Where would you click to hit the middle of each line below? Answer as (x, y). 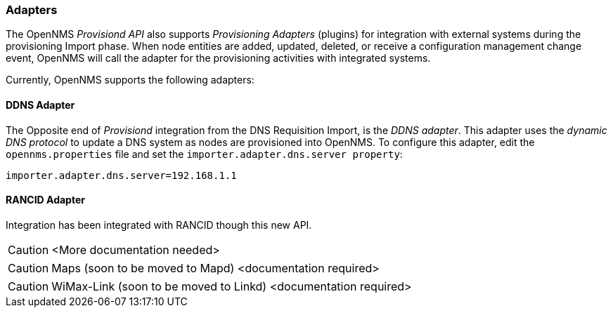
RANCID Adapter (45, 200)
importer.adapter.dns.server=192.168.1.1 (121, 175)
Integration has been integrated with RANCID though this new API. (159, 225)
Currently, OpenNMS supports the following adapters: (130, 80)
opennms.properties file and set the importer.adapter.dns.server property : (204, 154)
